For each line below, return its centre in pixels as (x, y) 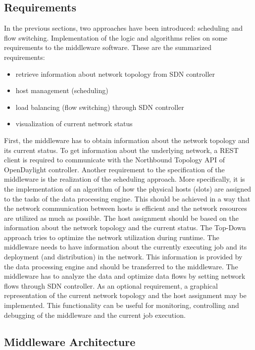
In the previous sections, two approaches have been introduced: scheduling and (123, 28)
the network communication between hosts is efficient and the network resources (126, 208)
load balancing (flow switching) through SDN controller (100, 107)
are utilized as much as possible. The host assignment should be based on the (121, 218)
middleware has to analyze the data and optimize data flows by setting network (125, 276)
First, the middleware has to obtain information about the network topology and (127, 140)
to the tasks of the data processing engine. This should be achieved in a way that (127, 198)
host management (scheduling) (62, 90)
